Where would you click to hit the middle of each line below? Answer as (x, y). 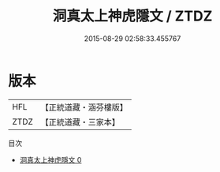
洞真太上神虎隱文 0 (50, 159)
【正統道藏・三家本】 (80, 122)
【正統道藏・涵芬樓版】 (84, 107)
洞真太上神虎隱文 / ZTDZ (132, 16)
